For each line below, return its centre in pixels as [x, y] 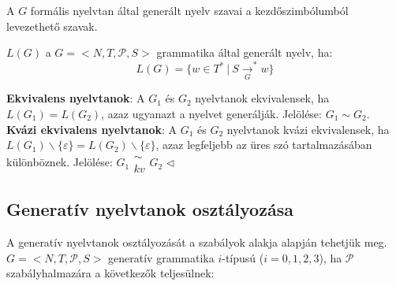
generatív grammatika [161, 257]
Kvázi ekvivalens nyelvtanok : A [92, 129]
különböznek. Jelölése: [60, 162]
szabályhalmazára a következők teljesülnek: [110, 273]
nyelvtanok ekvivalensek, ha [262, 98]
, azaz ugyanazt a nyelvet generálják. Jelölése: [211, 113]
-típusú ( [243, 257]
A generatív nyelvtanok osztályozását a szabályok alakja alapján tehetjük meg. [197, 242]
